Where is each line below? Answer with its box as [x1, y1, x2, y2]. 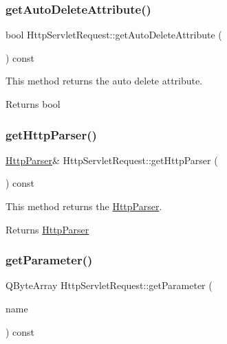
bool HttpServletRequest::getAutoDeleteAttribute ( [6, 27, 222, 42]
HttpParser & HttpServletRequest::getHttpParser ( [6, 152, 218, 167]
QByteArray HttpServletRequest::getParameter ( [6, 278, 213, 293]
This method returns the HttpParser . [6, 199, 162, 213]
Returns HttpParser [6, 222, 89, 236]
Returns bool [6, 97, 61, 111]
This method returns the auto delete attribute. [6, 73, 203, 88]
